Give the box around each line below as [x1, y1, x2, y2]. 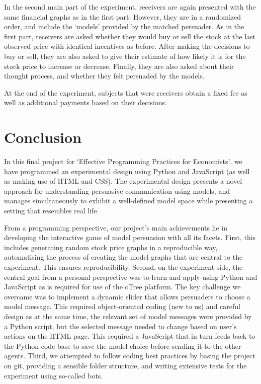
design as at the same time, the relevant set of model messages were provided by [4, 311, 252, 321]
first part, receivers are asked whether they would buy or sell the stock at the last [4, 31, 256, 41]
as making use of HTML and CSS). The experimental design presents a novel [4, 176, 242, 186]
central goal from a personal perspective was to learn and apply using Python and [4, 271, 257, 282]
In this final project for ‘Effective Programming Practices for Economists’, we [4, 156, 242, 167]
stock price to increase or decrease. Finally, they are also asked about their [4, 60, 234, 71]
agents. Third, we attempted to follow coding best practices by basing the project [4, 350, 255, 361]
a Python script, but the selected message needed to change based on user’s [4, 321, 237, 331]
